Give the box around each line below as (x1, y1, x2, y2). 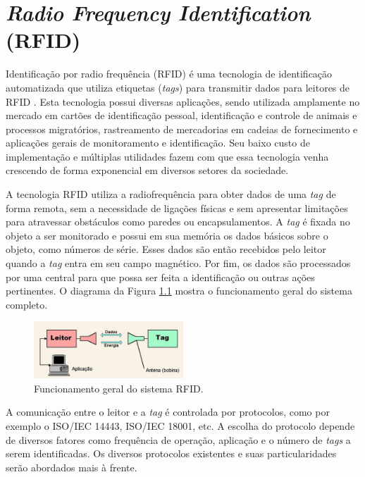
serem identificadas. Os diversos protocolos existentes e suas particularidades (6, 446, 337, 461)
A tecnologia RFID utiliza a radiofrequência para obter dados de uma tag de (6, 187, 336, 202)
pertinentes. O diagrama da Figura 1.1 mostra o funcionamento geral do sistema (6, 283, 352, 298)
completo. (6, 297, 48, 311)
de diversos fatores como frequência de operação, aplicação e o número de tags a (6, 432, 351, 447)
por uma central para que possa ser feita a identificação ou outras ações (6, 269, 315, 284)
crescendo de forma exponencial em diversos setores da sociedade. (6, 163, 289, 178)
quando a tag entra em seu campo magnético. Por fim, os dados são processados (6, 256, 351, 271)
